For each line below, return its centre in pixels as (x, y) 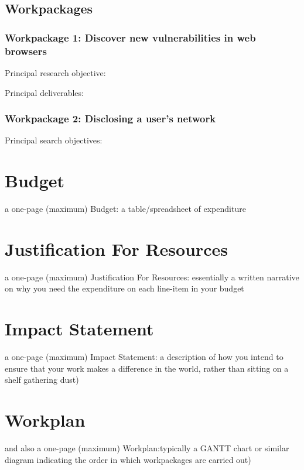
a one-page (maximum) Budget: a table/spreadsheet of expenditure (125, 209)
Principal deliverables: (44, 92)
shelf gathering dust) (42, 380)
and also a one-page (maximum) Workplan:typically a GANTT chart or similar (147, 447)
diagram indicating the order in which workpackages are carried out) (128, 459)
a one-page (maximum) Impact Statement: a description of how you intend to (144, 357)
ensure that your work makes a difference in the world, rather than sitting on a (147, 368)
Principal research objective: (55, 72)
